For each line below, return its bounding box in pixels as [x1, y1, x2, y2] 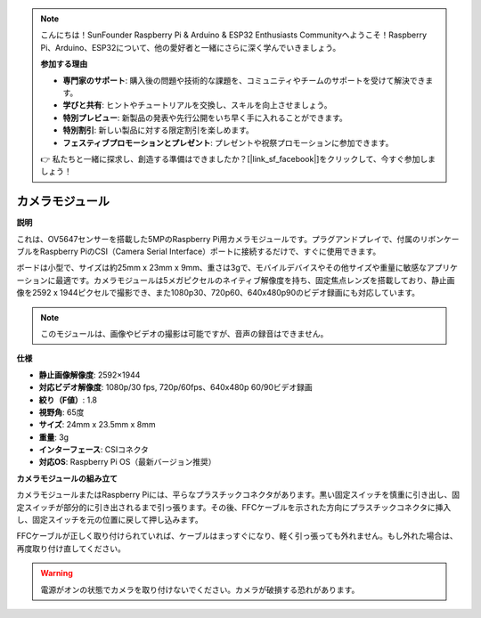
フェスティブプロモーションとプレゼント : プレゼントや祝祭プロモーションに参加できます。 [62, 137, 394, 148]
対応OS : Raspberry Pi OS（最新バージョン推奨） [38, 457, 216, 468]
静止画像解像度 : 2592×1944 [38, 370, 141, 380]
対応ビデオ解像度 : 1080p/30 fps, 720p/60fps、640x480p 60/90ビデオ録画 [38, 382, 314, 393]
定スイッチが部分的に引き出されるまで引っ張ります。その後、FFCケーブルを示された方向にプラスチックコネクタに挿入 [16, 501, 452, 512]
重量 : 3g [38, 432, 69, 443]
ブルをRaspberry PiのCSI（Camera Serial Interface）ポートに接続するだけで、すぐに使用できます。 [16, 246, 381, 256]
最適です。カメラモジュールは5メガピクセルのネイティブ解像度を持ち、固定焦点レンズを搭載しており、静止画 [54, 274, 455, 285]
